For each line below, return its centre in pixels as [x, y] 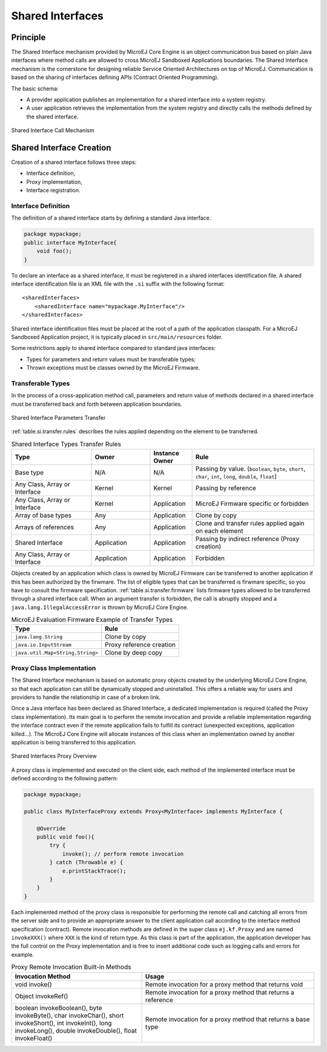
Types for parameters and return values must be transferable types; [111, 359]
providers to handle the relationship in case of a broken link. [86, 697]
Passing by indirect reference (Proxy [247, 539]
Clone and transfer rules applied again [250, 524]
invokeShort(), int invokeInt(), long [63, 1023]
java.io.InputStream [43, 645]
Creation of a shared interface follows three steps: [74, 162]
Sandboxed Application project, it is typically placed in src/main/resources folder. [117, 337]
